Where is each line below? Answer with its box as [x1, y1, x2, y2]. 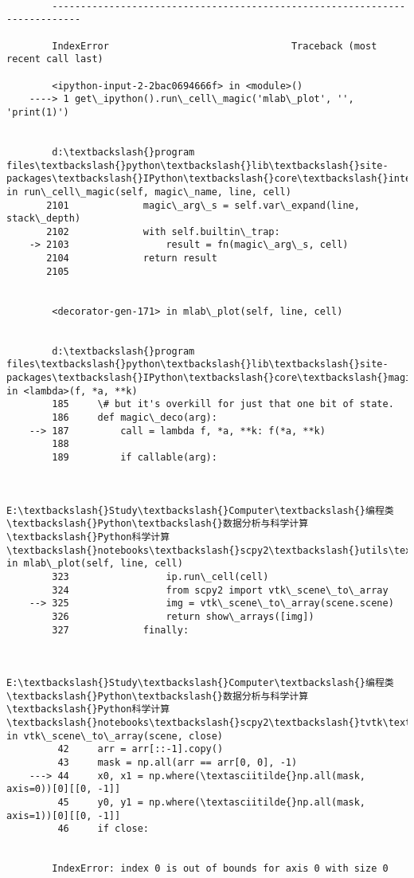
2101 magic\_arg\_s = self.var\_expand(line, [46, 199, 360, 211]
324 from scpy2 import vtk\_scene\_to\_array [52, 584, 389, 596]
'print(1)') [6, 106, 69, 118]
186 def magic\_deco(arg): [52, 412, 217, 423]
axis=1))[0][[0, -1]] [6, 809, 121, 821]
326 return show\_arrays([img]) [52, 610, 314, 622]
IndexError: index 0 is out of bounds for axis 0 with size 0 [52, 863, 389, 875]
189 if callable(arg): [52, 451, 217, 463]
